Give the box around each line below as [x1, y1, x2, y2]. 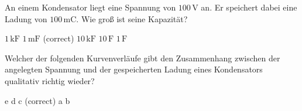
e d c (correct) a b [5, 94, 70, 106]
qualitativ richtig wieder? [5, 74, 95, 86]
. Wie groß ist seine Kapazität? [76, 12, 188, 25]
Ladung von [5, 12, 47, 25]
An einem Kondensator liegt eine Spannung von [5, 1, 176, 13]
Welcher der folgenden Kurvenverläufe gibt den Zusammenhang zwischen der [5, 51, 280, 64]
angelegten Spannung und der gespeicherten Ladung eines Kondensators [5, 63, 263, 75]
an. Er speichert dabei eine [201, 1, 297, 13]
